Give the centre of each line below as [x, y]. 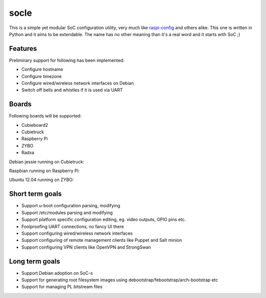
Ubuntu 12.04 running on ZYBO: [41, 180]
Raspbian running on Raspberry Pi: [44, 171]
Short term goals [35, 194]
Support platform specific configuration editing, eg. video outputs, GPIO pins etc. [104, 220]
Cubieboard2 [35, 125]
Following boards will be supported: [45, 116]
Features [23, 49]
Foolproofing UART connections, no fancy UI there [73, 226]
